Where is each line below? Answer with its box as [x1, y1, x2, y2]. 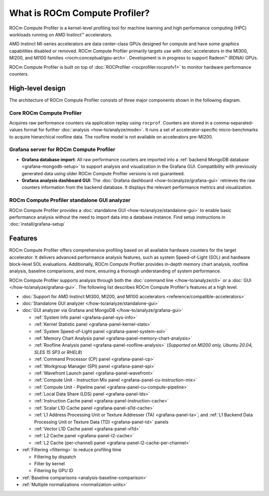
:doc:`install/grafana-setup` [9, 221, 66, 227]
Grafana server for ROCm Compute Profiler [9, 146, 116, 153]
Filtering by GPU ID [34, 468, 74, 474]
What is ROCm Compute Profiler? [9, 7, 150, 18]
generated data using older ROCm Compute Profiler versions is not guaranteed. [21, 170, 185, 176]
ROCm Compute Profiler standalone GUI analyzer [9, 197, 131, 204]
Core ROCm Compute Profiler [9, 110, 82, 117]
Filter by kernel [34, 461, 65, 467]
